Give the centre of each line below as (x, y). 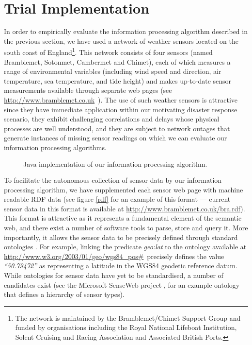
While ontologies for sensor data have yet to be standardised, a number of (114, 275)
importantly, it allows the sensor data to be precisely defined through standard (121, 237)
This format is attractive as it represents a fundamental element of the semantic (123, 218)
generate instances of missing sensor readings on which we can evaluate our (116, 138)
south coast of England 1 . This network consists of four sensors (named (108, 51)
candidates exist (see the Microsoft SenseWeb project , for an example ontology (122, 285)
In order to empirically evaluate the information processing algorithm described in (126, 31)
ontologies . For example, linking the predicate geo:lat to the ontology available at (125, 247)
